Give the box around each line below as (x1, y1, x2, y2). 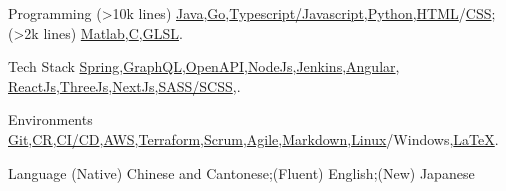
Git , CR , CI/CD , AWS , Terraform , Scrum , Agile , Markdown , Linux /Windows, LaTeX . (8, 128, 499, 149)
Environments (8, 109, 93, 130)
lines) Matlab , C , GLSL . (43, 22, 183, 43)
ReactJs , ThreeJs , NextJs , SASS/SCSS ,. (8, 75, 241, 96)
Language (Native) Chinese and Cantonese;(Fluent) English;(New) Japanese (8, 162, 475, 183)
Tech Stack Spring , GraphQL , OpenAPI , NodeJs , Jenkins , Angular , (8, 56, 400, 77)
